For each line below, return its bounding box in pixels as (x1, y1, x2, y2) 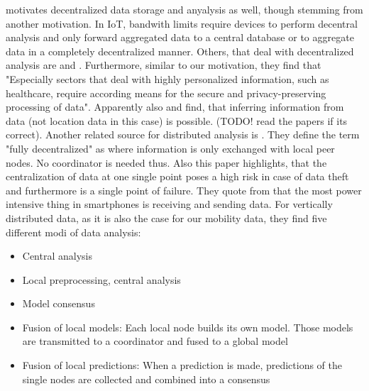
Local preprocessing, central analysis (22, 272, 181, 287)
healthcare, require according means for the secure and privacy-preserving (6, 85, 326, 100)
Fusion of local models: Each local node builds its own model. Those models (22, 319, 353, 334)
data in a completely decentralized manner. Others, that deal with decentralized (6, 43, 354, 58)
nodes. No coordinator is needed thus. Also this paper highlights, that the (6, 155, 327, 170)
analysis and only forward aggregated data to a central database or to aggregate (6, 30, 354, 45)
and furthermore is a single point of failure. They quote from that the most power (6, 182, 362, 197)
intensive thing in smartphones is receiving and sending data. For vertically (6, 197, 333, 211)
